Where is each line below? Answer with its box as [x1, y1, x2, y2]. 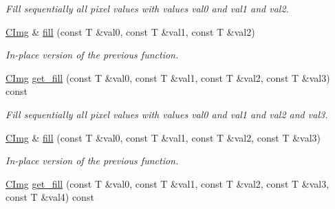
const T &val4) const [6, 190, 94, 204]
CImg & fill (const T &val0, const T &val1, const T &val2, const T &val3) [6, 130, 321, 144]
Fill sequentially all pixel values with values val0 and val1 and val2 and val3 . [6, 107, 328, 121]
